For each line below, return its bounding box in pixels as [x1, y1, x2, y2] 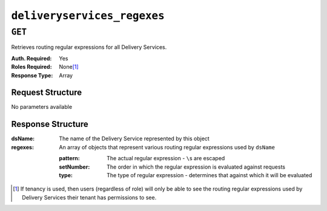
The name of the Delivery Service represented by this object [59, 135, 210, 142]
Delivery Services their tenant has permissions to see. [22, 193, 157, 201]
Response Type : [11, 71, 53, 79]
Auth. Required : [11, 54, 52, 62]
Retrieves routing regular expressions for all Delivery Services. [11, 44, 167, 51]
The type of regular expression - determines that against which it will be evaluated [107, 171, 312, 178]
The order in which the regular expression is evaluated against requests [107, 163, 286, 170]
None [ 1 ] [59, 63, 79, 71]
